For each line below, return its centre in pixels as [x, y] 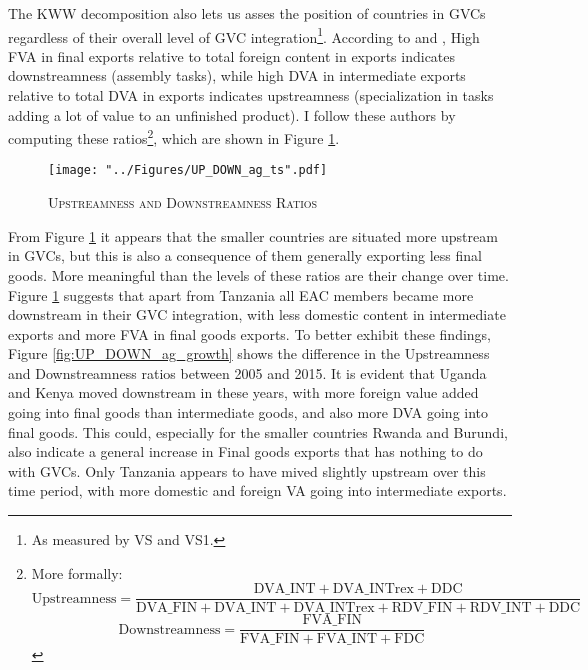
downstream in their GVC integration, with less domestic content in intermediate [257, 314]
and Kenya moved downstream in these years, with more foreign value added [243, 392]
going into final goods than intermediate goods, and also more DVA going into [248, 412]
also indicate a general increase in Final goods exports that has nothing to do [245, 451]
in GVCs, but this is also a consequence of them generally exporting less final [245, 255]
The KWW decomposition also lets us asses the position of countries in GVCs [247, 13]
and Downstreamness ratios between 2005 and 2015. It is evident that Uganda [247, 372]
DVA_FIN [167, 608]
